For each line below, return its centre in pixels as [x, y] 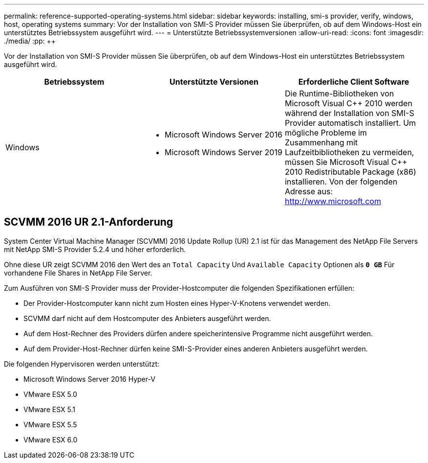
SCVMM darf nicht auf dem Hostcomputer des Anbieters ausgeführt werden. [147, 318]
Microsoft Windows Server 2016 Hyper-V [89, 379]
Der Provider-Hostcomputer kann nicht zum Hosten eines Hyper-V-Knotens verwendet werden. [177, 303]
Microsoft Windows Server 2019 [223, 152]
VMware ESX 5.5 [50, 424]
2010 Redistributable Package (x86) [350, 172]
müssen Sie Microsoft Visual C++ [346, 162]
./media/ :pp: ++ [30, 41]
